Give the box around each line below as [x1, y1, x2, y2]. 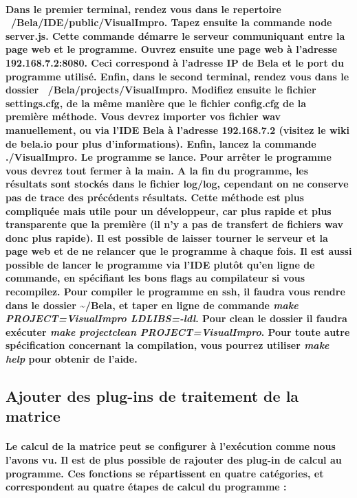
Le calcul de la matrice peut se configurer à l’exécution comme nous [6, 439, 336, 453]
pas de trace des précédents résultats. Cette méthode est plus [6, 190, 304, 204]
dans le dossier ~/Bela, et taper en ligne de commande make [6, 297, 299, 312]
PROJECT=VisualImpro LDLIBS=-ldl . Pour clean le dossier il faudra [6, 311, 347, 326]
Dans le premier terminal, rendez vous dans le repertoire [6, 1, 281, 16]
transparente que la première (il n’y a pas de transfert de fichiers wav [6, 217, 344, 231]
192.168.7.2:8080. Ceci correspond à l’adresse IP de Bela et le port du [6, 55, 344, 69]
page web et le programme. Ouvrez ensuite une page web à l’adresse [6, 42, 338, 56]
